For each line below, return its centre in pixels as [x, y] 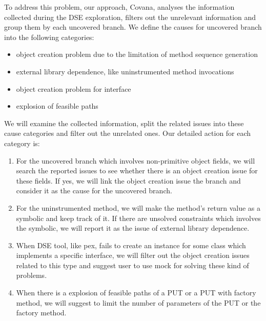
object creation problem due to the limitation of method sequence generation [137, 54]
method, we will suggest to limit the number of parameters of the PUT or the [138, 302]
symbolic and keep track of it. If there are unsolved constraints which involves [138, 218]
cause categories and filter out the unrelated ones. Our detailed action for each [128, 133]
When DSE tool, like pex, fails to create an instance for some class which [131, 245]
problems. [32, 275]
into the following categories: [49, 37]
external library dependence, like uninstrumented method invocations [125, 71]
